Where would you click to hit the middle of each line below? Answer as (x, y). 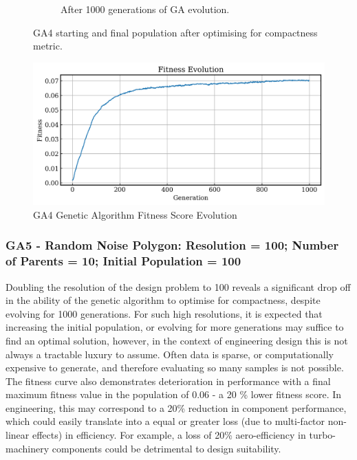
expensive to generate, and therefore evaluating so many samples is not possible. (175, 368)
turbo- (323, 435)
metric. (48, 46)
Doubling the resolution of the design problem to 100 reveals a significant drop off (178, 286)
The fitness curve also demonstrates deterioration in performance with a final (168, 381)
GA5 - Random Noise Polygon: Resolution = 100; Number (172, 245)
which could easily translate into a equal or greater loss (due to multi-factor (165, 421)
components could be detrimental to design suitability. (166, 448)
